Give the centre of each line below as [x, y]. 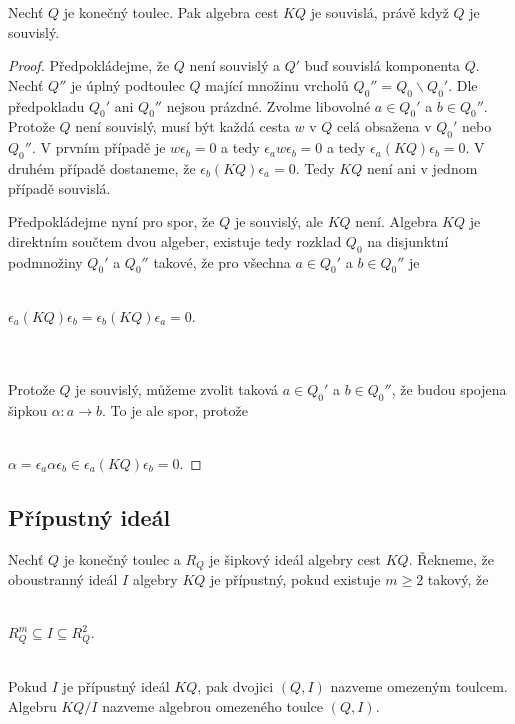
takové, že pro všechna [222, 261]
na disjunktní [408, 240]
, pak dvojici [235, 686]
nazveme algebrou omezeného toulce [213, 705]
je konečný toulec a [122, 558]
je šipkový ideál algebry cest [295, 558]
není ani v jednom [422, 167]
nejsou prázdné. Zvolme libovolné [268, 105]
